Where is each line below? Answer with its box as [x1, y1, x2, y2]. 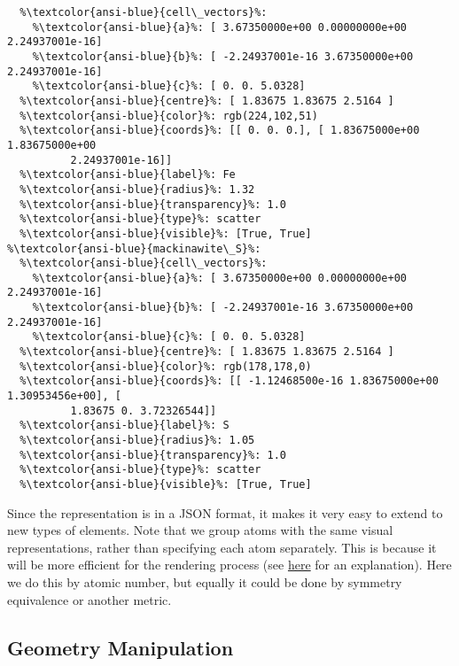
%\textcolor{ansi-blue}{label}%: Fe [19, 168, 236, 182]
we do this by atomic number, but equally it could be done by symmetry [7, 573, 402, 592]
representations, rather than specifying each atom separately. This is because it [7, 538, 437, 556]
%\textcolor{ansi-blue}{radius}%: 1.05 [19, 434, 255, 447]
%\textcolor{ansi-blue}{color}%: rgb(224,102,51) [19, 109, 318, 122]
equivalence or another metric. [7, 590, 172, 608]
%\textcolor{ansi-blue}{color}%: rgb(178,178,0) [19, 360, 312, 373]
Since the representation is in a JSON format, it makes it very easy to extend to [7, 503, 443, 522]
